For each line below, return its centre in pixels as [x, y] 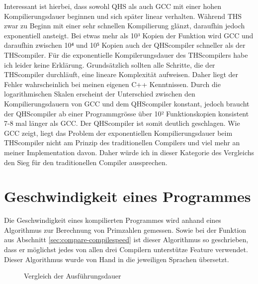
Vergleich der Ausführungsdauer [73, 276]
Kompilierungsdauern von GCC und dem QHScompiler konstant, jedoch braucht [127, 103]
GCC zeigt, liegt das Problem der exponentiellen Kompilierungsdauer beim [118, 133]
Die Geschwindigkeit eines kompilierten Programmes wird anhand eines [113, 220]
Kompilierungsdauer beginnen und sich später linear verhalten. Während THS [123, 16]
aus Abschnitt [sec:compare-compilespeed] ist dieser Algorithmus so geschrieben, [126, 239]
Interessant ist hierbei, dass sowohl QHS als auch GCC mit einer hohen [113, 6]
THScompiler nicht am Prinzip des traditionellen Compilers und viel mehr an [122, 142]
